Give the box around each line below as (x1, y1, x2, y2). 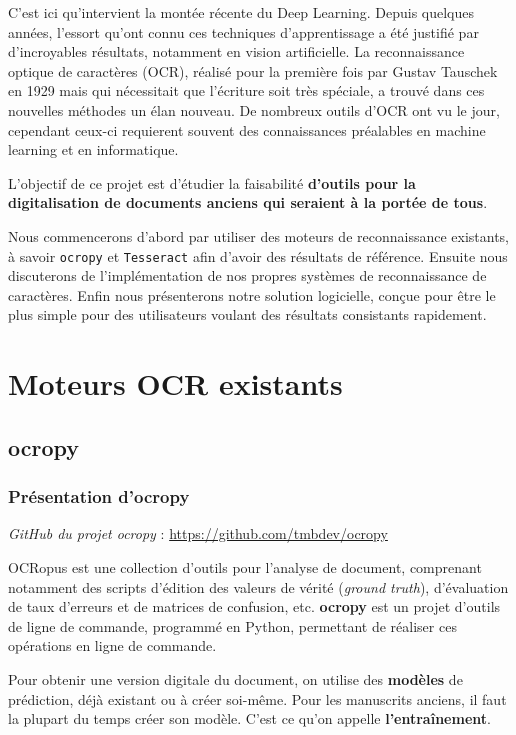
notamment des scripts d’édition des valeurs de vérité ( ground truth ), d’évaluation (8, 576, 509, 597)
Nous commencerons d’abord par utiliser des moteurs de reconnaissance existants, (8, 225, 510, 246)
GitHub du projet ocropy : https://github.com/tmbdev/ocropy (8, 523, 388, 544)
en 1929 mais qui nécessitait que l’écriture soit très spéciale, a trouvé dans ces (8, 80, 485, 101)
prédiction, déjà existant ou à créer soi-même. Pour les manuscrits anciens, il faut (8, 688, 507, 709)
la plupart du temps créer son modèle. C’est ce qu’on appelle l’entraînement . (8, 708, 491, 729)
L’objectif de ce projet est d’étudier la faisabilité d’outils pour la (8, 172, 416, 193)
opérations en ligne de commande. (8, 635, 217, 656)
